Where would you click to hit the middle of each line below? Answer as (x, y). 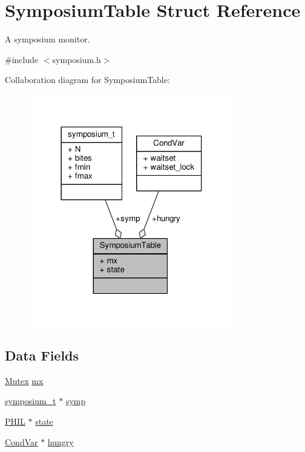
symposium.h (77, 59)
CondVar (21, 441)
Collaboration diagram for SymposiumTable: (87, 80)
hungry (61, 441)
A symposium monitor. (48, 39)
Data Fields (42, 355)
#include (22, 59)
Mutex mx (24, 380)
